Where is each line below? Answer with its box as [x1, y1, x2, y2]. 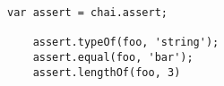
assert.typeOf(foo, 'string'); [32, 36, 220, 49]
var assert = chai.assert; [7, 6, 168, 19]
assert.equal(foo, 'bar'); [32, 50, 194, 64]
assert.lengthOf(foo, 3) [32, 65, 181, 79]
